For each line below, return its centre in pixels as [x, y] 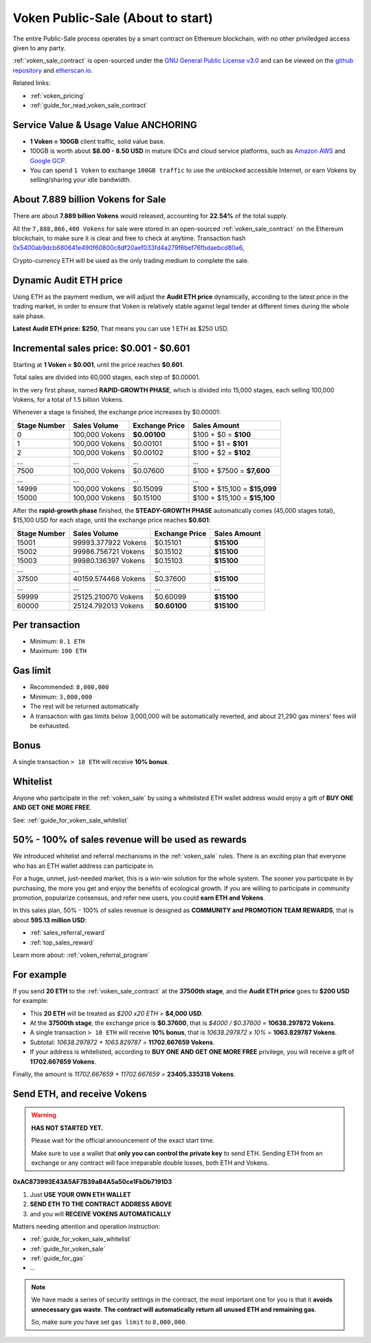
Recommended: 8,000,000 [69, 687]
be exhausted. [50, 726]
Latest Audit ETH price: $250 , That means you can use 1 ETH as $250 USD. [121, 328]
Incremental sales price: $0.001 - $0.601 [101, 348]
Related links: [32, 83]
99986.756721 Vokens [109, 551]
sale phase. [29, 316]
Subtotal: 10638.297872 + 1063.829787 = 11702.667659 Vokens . [122, 1042]
